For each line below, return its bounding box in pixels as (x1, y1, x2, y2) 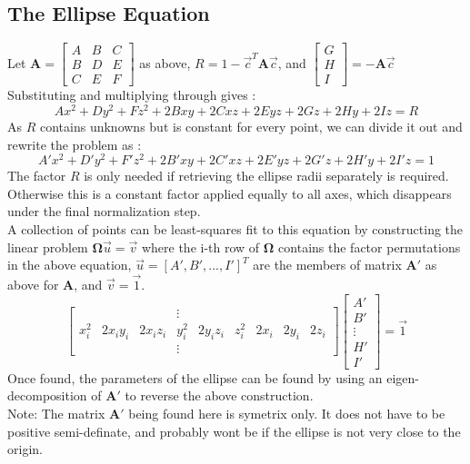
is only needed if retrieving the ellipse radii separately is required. (84, 166, 449, 185)
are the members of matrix (253, 255, 402, 274)
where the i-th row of (141, 237, 260, 256)
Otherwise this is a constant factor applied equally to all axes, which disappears (7, 183, 452, 202)
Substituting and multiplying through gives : (7, 85, 256, 104)
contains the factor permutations (278, 237, 461, 256)
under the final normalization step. (7, 202, 201, 221)
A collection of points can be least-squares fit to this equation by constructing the (7, 220, 464, 239)
